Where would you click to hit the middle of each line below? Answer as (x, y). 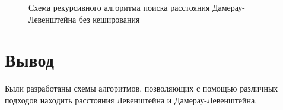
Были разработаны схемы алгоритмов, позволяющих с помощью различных (141, 88)
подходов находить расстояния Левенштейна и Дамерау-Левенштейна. (131, 100)
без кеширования (109, 19)
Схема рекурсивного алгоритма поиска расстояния (119, 7)
